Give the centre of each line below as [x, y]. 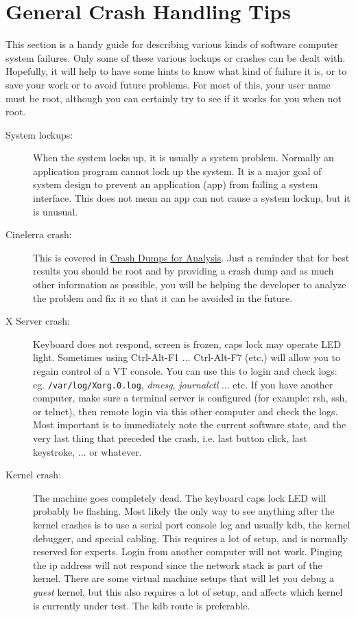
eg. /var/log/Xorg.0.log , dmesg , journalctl [126, 384]
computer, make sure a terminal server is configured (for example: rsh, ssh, [190, 398]
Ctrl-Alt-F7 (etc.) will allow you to [267, 357]
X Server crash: [38, 321]
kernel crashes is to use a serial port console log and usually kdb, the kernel [192, 524]
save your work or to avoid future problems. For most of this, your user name [168, 84]
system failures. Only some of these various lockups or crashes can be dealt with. [176, 57]
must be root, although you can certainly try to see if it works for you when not [174, 98]
